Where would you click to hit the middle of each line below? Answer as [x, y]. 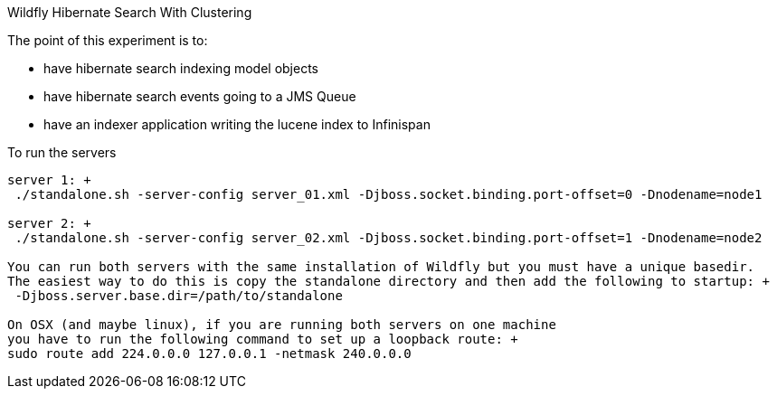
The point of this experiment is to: [108, 40]
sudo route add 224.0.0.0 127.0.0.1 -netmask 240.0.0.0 [209, 354]
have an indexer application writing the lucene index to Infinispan [237, 124]
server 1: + [49, 180]
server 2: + [49, 223]
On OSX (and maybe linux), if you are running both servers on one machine [282, 325]
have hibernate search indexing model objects [181, 68]
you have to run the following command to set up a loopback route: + [263, 339]
